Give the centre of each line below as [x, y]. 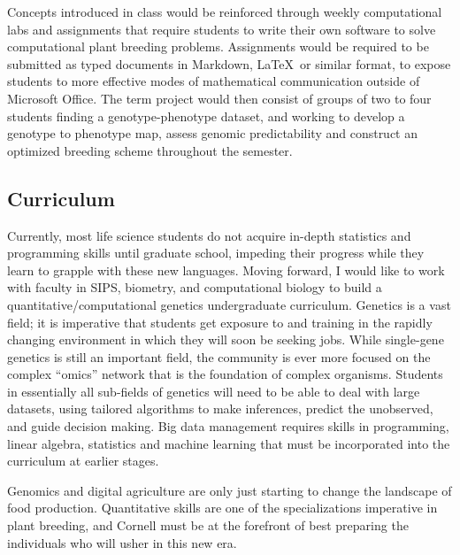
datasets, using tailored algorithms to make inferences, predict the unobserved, [220, 409]
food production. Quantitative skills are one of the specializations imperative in [222, 508]
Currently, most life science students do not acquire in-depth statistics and [209, 235]
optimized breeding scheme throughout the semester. [150, 150]
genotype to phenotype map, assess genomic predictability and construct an [213, 133]
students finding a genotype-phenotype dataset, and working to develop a [206, 116]
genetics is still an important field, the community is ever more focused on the [219, 356]
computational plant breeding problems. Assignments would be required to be [218, 46]
